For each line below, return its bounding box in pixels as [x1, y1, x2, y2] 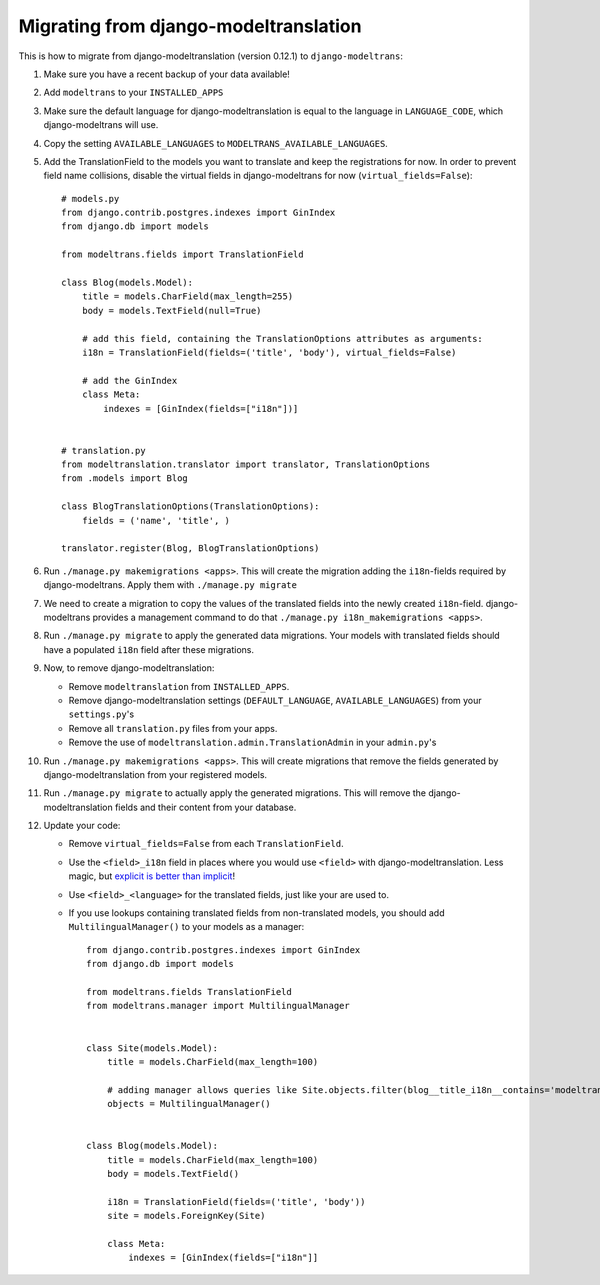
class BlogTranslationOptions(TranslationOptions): [61, 501, 320, 512]
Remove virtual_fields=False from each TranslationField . [68, 838, 344, 850]
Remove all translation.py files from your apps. [68, 722, 278, 734]
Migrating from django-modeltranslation [18, 15, 362, 37]
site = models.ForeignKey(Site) [106, 1210, 266, 1222]
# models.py [61, 193, 120, 204]
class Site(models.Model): [86, 1042, 219, 1054]
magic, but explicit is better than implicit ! [68, 870, 235, 882]
